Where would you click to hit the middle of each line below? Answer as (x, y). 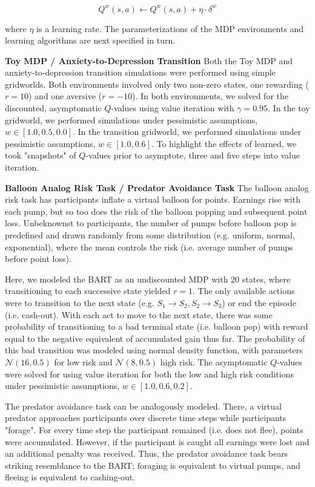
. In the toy (289, 108)
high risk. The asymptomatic (214, 361)
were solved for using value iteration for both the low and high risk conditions (149, 374)
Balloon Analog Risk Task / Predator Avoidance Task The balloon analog (157, 187)
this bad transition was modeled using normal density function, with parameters (154, 350)
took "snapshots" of (41, 155)
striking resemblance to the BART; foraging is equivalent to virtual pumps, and (153, 465)
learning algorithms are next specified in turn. (90, 40)
